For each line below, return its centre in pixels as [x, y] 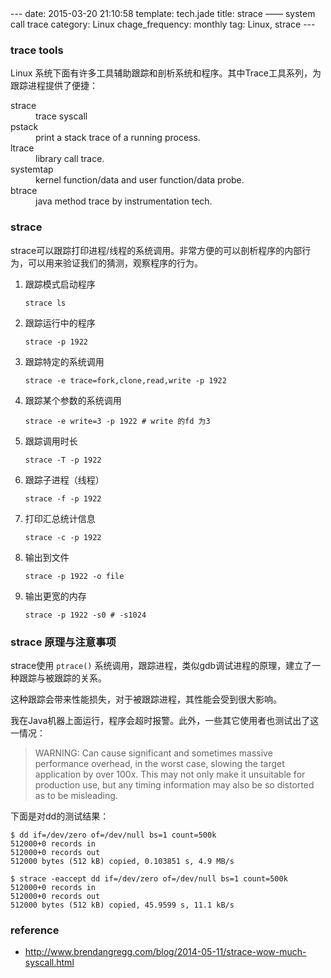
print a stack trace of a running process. [118, 138]
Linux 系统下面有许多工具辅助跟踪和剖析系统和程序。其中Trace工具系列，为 [166, 73]
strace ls [45, 303]
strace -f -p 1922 [63, 498]
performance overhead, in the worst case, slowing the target [159, 763]
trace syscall [61, 116]
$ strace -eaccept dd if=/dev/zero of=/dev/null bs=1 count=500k [149, 878]
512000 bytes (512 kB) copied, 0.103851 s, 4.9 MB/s [122, 861]
